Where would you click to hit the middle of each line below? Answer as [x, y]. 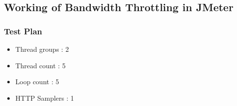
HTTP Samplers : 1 [45, 98]
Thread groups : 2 [42, 49]
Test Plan [23, 31]
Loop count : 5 [37, 82]
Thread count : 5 [40, 65]
